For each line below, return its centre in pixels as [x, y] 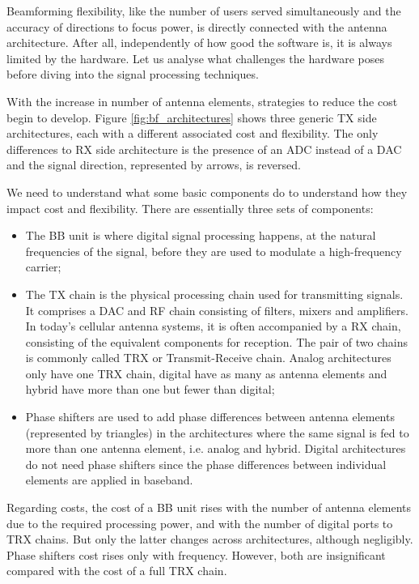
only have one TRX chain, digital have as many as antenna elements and [206, 373]
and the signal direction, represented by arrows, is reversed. [154, 165]
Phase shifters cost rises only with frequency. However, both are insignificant [196, 554]
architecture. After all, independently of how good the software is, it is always [199, 43]
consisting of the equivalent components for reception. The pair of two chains [216, 341]
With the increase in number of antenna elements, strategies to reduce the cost [202, 101]
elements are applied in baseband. [109, 480]
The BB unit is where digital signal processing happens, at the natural [201, 235]
